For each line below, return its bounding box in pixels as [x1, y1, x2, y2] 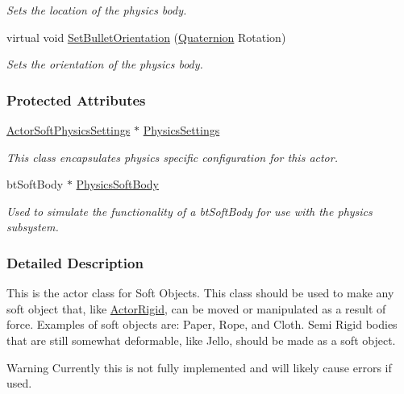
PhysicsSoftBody [76, 176, 160, 193]
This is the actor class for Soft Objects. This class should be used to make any [6, 284, 394, 301]
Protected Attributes [6, 89, 146, 110]
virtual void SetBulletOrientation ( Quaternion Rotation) [6, 28, 286, 45]
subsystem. [6, 218, 59, 235]
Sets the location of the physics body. [6, 2, 187, 18]
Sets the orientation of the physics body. [6, 56, 203, 73]
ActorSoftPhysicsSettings [6, 122, 131, 138]
